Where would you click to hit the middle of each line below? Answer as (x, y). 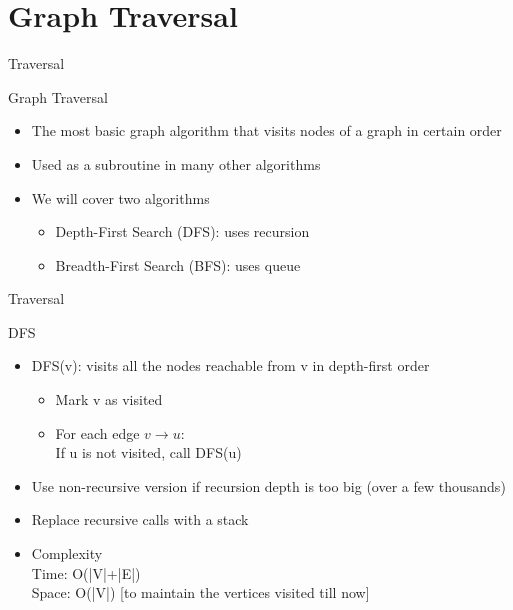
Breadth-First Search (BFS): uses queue (178, 264)
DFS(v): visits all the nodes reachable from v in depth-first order (230, 365)
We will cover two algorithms (120, 197)
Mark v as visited (109, 399)
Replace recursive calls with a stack (140, 519)
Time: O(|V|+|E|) (86, 572)
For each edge (97, 432)
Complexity (67, 553)
